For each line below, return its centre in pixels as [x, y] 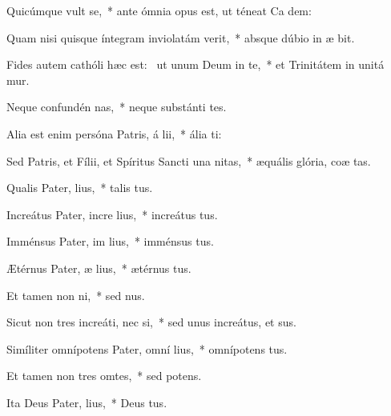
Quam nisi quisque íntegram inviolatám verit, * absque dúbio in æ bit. [181, 37]
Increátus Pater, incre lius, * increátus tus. [112, 214]
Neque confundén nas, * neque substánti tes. [117, 107]
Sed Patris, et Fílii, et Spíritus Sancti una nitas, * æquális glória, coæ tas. [189, 160]
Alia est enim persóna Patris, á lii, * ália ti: [114, 133]
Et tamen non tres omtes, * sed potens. [104, 376]
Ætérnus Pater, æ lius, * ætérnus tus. [99, 268]
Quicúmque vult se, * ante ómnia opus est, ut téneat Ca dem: [159, 10]
